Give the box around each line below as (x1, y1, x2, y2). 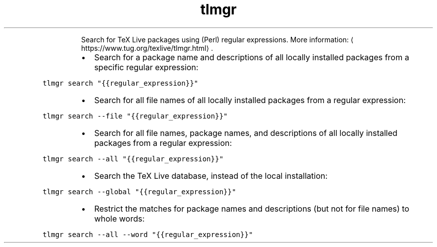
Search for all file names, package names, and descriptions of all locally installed (94, 127, 398, 138)
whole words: (94, 213, 145, 224)
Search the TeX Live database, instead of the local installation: (94, 170, 328, 181)
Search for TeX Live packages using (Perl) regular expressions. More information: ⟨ (81, 35, 354, 44)
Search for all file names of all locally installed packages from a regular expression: (94, 95, 406, 105)
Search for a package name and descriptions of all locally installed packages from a (94, 52, 410, 62)
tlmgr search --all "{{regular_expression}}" (42, 154, 223, 163)
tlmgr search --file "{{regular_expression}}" (42, 112, 228, 120)
